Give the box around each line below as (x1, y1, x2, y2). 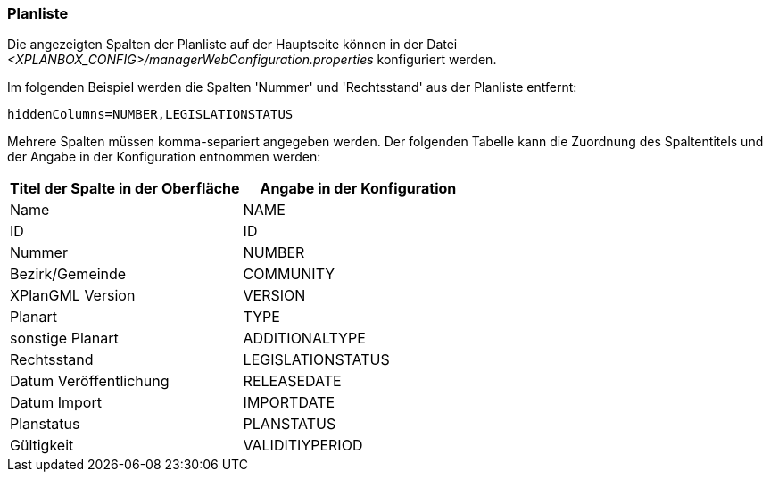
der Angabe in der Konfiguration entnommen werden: (7, 149, 321, 165)
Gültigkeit (10, 436, 74, 455)
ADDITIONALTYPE (243, 329, 366, 348)
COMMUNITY (243, 265, 335, 284)
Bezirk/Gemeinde (10, 265, 127, 284)
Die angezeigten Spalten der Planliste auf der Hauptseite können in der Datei (7, 37, 458, 53)
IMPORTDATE (243, 393, 335, 412)
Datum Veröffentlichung (10, 372, 170, 391)
